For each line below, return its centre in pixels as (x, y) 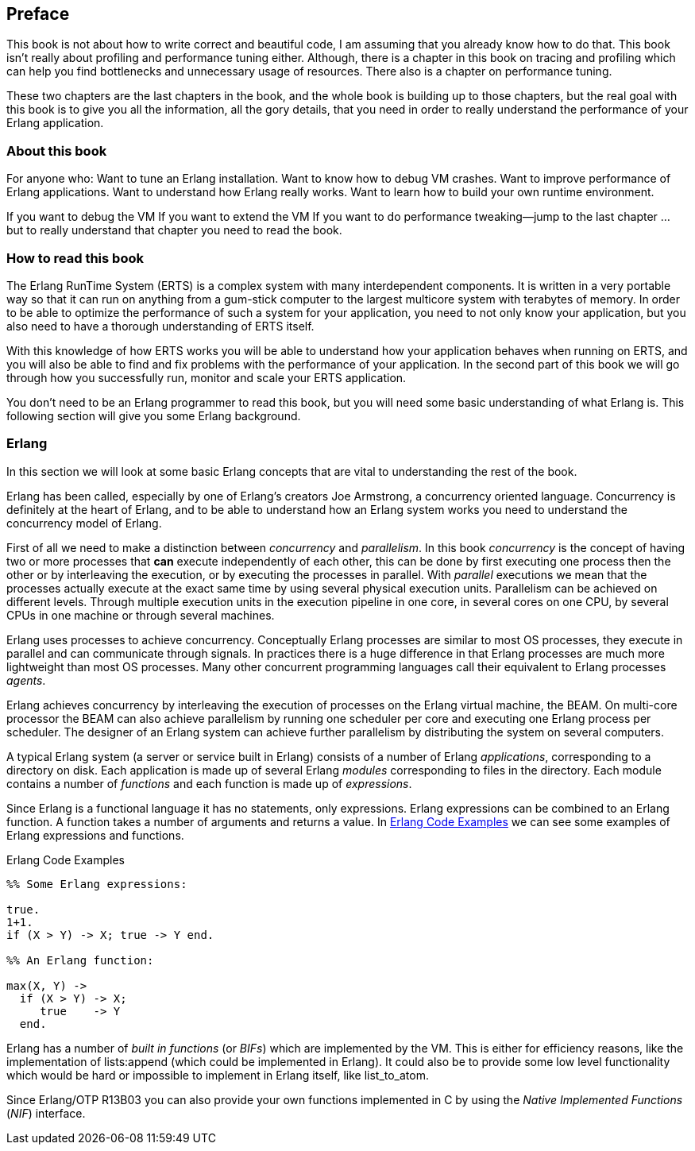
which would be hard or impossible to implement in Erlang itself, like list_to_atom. (218, 1075)
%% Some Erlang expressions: (97, 884)
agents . (26, 680)
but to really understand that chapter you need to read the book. (174, 230)
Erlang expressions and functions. (95, 835)
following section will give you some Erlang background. (154, 415)
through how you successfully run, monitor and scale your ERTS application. (207, 377)
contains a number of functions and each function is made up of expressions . (209, 783)
